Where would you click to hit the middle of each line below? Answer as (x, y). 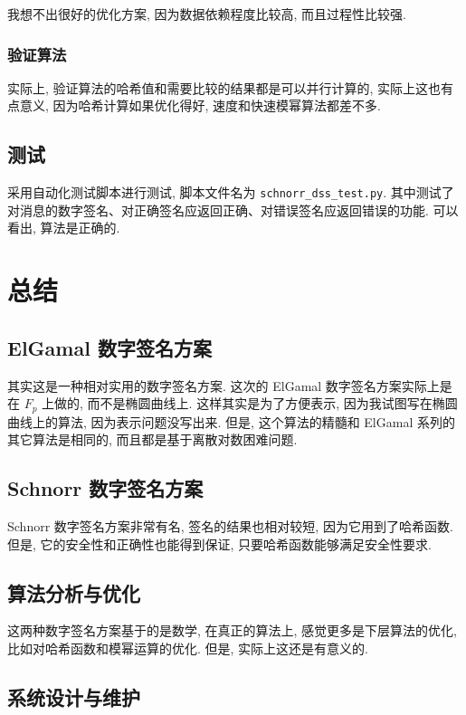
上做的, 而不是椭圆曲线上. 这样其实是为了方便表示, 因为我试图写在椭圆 (250, 403)
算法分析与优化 (74, 592)
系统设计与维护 (74, 697)
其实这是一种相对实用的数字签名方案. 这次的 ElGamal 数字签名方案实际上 (223, 385)
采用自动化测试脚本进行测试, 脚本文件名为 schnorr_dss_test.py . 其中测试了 (231, 192)
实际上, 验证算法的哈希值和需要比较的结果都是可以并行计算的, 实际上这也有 (231, 87)
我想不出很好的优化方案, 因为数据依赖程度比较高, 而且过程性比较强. (207, 14)
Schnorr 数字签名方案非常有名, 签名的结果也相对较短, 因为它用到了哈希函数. (230, 526)
